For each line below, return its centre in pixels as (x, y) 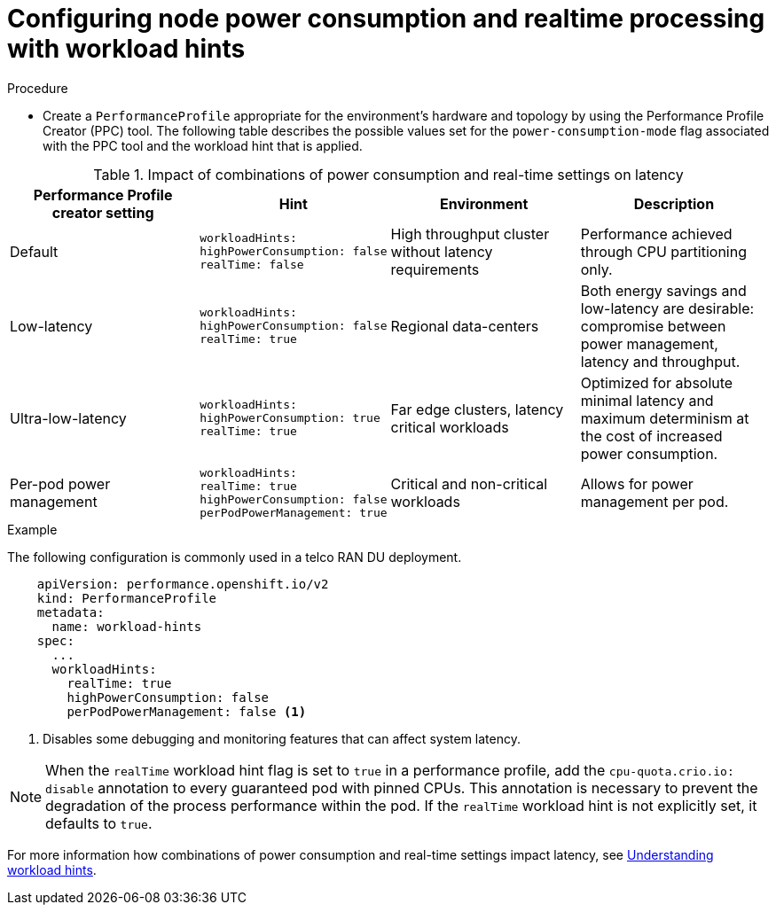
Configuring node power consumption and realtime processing (386, 19)
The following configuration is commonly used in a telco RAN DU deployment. (235, 557)
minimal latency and (647, 400)
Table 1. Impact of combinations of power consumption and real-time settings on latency (388, 174)
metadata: (71, 612)
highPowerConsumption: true (290, 418)
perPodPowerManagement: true (294, 512)
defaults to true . (99, 823)
